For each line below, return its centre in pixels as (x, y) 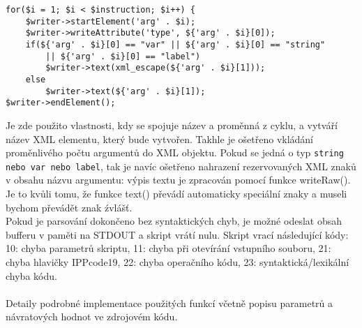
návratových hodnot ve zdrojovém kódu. (92, 316)
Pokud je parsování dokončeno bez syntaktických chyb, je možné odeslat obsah (174, 221)
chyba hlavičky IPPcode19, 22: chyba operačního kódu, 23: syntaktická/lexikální (178, 261)
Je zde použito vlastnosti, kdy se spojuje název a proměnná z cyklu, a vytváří (172, 125)
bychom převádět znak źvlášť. (69, 207)
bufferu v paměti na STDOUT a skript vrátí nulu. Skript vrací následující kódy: (177, 234)
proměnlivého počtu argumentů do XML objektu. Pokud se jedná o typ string (175, 152)
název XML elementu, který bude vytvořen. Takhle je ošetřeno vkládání (160, 139)
